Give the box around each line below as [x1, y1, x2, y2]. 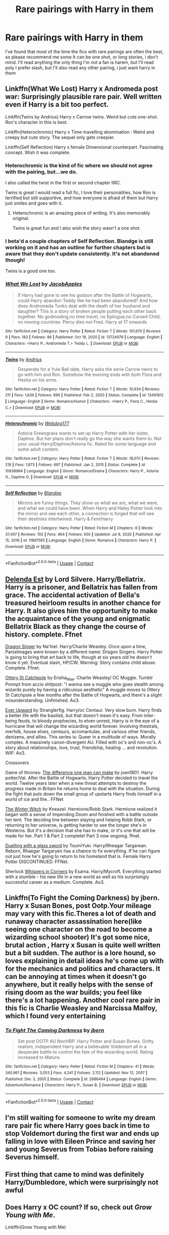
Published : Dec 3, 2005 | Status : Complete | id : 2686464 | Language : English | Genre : [5, 1076, 157, 1082]
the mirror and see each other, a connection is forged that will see [17, 510, 154, 516]
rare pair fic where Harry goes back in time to [5, 1122, 150, 1130]
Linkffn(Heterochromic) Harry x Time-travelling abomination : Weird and [5, 129, 154, 135]
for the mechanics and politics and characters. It [5, 964, 160, 973]
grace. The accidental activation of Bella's [5, 591, 140, 599]
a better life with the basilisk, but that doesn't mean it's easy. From [5, 712, 143, 718]
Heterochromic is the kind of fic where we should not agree [5, 162, 153, 169]
